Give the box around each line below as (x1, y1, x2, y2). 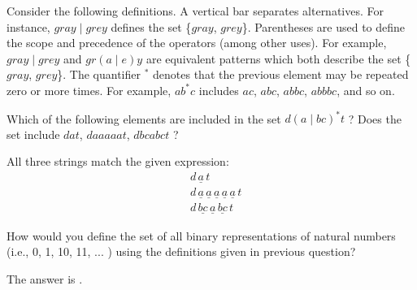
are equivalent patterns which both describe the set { (146, 50, 411, 67)
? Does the (348, 110, 402, 127)
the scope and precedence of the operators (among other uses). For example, (7, 34, 387, 51)
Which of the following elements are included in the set (7, 110, 281, 127)
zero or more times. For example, (7, 81, 172, 98)
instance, (7, 18, 50, 35)
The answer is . (7, 270, 83, 287)
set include (7, 125, 60, 142)
